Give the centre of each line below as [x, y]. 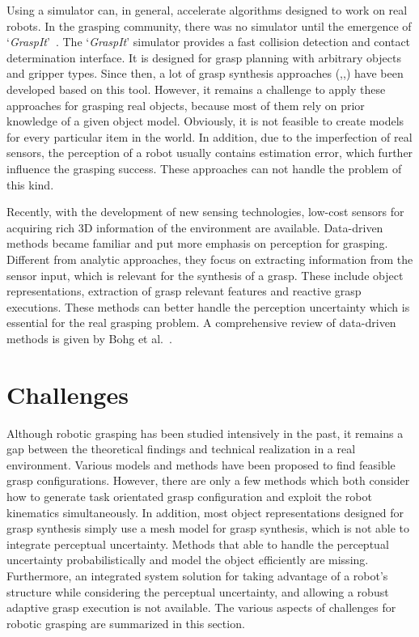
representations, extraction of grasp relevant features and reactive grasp [184, 291]
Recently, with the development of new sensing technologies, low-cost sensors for [205, 212]
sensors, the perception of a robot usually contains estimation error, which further [210, 153]
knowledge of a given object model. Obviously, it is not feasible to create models [205, 121]
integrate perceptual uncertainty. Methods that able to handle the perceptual [198, 544]
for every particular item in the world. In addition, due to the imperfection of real [209, 136]
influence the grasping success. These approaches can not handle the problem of [204, 168]
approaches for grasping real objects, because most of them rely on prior [186, 105]
